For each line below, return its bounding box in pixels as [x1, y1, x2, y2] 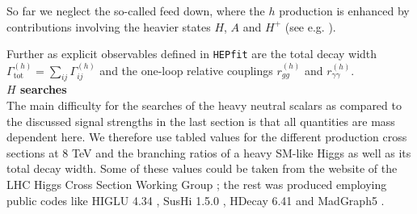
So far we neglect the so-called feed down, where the [6, 2, 265, 19]
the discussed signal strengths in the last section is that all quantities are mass [6, 112, 395, 129]
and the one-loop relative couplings [99, 61, 273, 78]
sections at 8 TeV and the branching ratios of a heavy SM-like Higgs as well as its [6, 144, 411, 161]
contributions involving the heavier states [6, 18, 211, 35]
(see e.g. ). [284, 18, 336, 35]
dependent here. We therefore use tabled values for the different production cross [6, 128, 407, 145]
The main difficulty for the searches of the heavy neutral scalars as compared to [6, 97, 402, 114]
